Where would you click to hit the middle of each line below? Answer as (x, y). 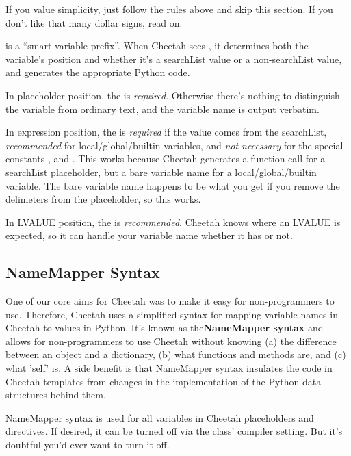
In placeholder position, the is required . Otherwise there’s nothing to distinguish (173, 95)
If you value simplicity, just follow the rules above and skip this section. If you (169, 9)
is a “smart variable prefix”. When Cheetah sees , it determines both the (157, 46)
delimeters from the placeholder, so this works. (103, 199)
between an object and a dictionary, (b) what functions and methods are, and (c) (176, 354)
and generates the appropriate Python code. (98, 72)
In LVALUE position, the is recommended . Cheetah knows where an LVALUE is (173, 221)
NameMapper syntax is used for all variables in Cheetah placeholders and (160, 417)
